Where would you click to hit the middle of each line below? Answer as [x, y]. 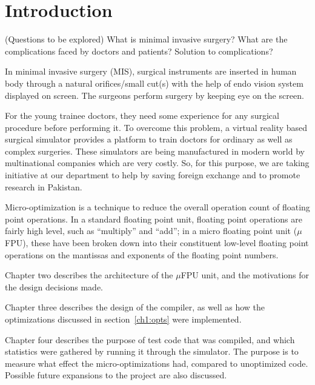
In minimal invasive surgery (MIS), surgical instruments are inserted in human [151, 71]
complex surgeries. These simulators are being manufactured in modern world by [155, 151]
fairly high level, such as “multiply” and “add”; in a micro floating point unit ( [151, 231]
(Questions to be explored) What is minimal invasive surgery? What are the [146, 39]
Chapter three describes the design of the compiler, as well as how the [135, 307]
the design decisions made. [54, 286]
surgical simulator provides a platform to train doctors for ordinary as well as [149, 139]
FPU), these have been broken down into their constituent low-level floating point [157, 243]
